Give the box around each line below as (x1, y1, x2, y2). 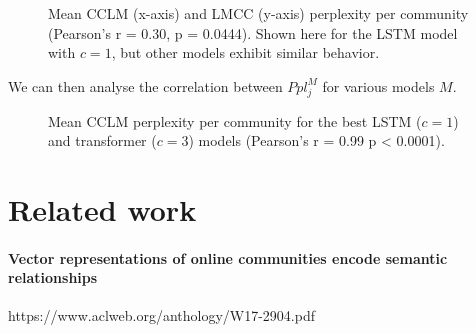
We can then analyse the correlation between (8, 75, 283, 96)
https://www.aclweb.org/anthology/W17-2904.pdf (8, 305, 315, 326)
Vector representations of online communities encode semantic (8, 247, 448, 268)
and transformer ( (48, 130, 157, 151)
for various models (322, 75, 435, 96)
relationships (8, 267, 98, 288)
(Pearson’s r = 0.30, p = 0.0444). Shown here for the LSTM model (48, 22, 458, 43)
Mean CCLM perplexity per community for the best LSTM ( (48, 110, 422, 131)
